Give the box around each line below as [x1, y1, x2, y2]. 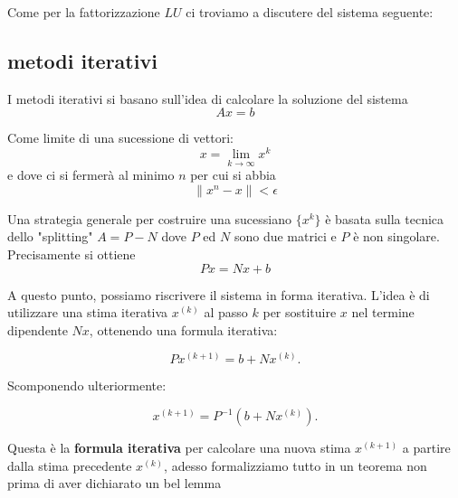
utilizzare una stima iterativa [7, 303, 168, 322]
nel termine [351, 303, 415, 322]
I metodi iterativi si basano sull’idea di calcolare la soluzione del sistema [7, 89, 408, 108]
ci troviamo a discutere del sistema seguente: [186, 3, 434, 21]
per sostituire [262, 303, 337, 322]
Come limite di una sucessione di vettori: [7, 128, 234, 147]
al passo [204, 303, 248, 322]
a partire [402, 438, 451, 457]
